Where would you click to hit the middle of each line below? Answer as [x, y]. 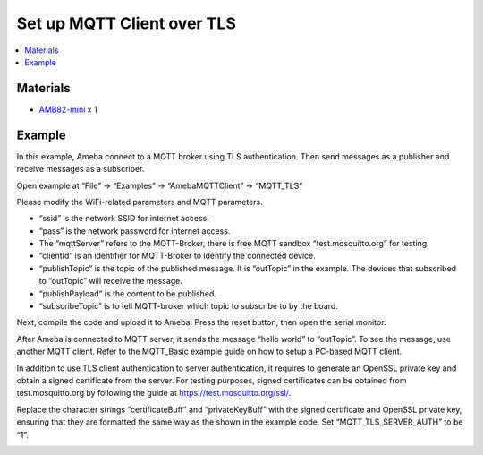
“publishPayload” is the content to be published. [127, 293]
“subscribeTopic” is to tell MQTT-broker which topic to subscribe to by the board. [189, 306]
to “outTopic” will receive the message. [111, 281]
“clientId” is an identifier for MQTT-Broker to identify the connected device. [178, 256]
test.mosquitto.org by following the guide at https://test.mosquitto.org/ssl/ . [154, 393]
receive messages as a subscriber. [80, 169]
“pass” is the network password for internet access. [135, 231]
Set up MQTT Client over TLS [126, 23]
